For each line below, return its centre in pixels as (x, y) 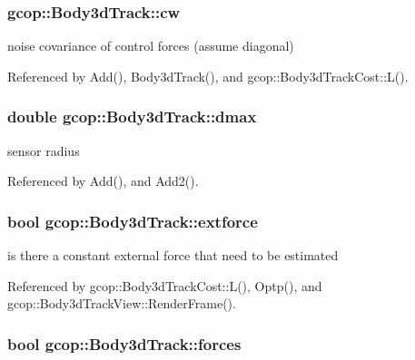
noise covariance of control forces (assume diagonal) (151, 46)
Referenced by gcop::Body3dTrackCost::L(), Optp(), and (165, 285)
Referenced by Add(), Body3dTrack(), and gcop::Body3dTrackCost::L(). (208, 76)
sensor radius (44, 150)
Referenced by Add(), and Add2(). (103, 181)
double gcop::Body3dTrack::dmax (132, 117)
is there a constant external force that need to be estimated (173, 255)
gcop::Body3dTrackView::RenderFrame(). (122, 303)
